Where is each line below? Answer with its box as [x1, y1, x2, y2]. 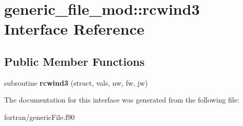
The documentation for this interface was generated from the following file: [4, 94, 239, 105]
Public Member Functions [4, 53, 145, 69]
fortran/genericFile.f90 [4, 111, 75, 122]
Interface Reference [4, 18, 145, 39]
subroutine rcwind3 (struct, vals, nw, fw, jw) [4, 77, 148, 88]
